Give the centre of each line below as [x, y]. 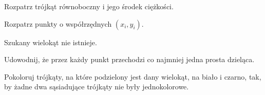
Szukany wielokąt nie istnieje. [51, 42]
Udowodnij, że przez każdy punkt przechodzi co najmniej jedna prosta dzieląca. [129, 59]
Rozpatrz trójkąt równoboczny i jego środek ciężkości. [89, 6]
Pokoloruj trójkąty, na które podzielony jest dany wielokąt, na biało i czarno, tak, [133, 76]
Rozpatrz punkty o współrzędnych [58, 23]
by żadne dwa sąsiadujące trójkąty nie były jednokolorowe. [97, 87]
